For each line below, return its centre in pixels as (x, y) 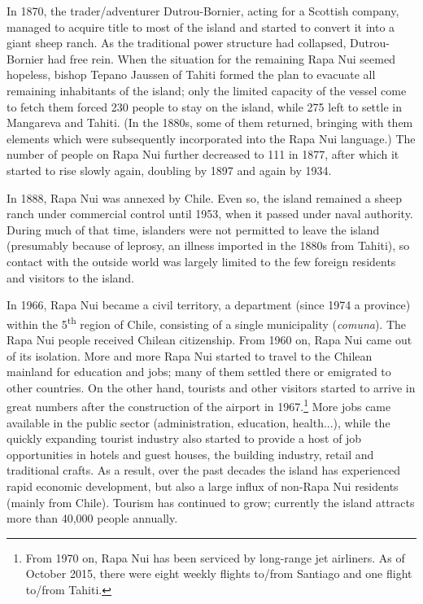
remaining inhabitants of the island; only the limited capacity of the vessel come (207, 90)
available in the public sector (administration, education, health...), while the (198, 422)
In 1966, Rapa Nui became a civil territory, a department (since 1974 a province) (209, 305)
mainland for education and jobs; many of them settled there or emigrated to (199, 372)
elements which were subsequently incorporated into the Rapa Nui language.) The (211, 138)
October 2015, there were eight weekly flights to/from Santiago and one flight (219, 573)
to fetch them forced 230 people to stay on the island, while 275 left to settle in (204, 106)
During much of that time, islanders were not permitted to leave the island (193, 229)
